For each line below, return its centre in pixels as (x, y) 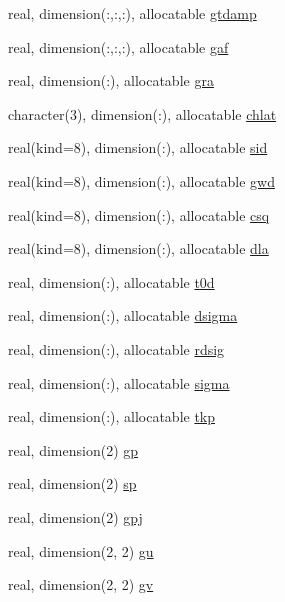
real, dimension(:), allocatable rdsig (116, 348)
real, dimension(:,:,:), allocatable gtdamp (132, 13)
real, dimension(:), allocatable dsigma (123, 315)
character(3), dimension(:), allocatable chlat (142, 113)
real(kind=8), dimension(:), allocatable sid (138, 147)
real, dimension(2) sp (72, 483)
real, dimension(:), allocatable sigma (119, 382)
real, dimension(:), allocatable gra (111, 80)
